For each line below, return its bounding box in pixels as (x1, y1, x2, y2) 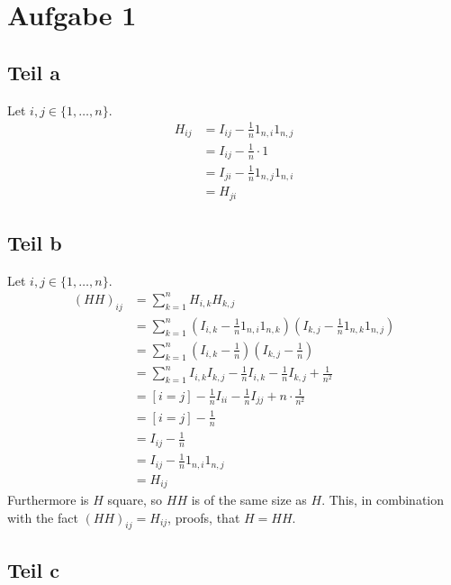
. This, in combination (321, 490, 445, 509)
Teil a (7, 58, 61, 86)
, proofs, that (167, 507, 240, 526)
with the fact (7, 507, 78, 526)
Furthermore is (7, 490, 89, 509)
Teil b (7, 229, 62, 257)
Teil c (7, 555, 60, 583)
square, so (107, 490, 163, 509)
